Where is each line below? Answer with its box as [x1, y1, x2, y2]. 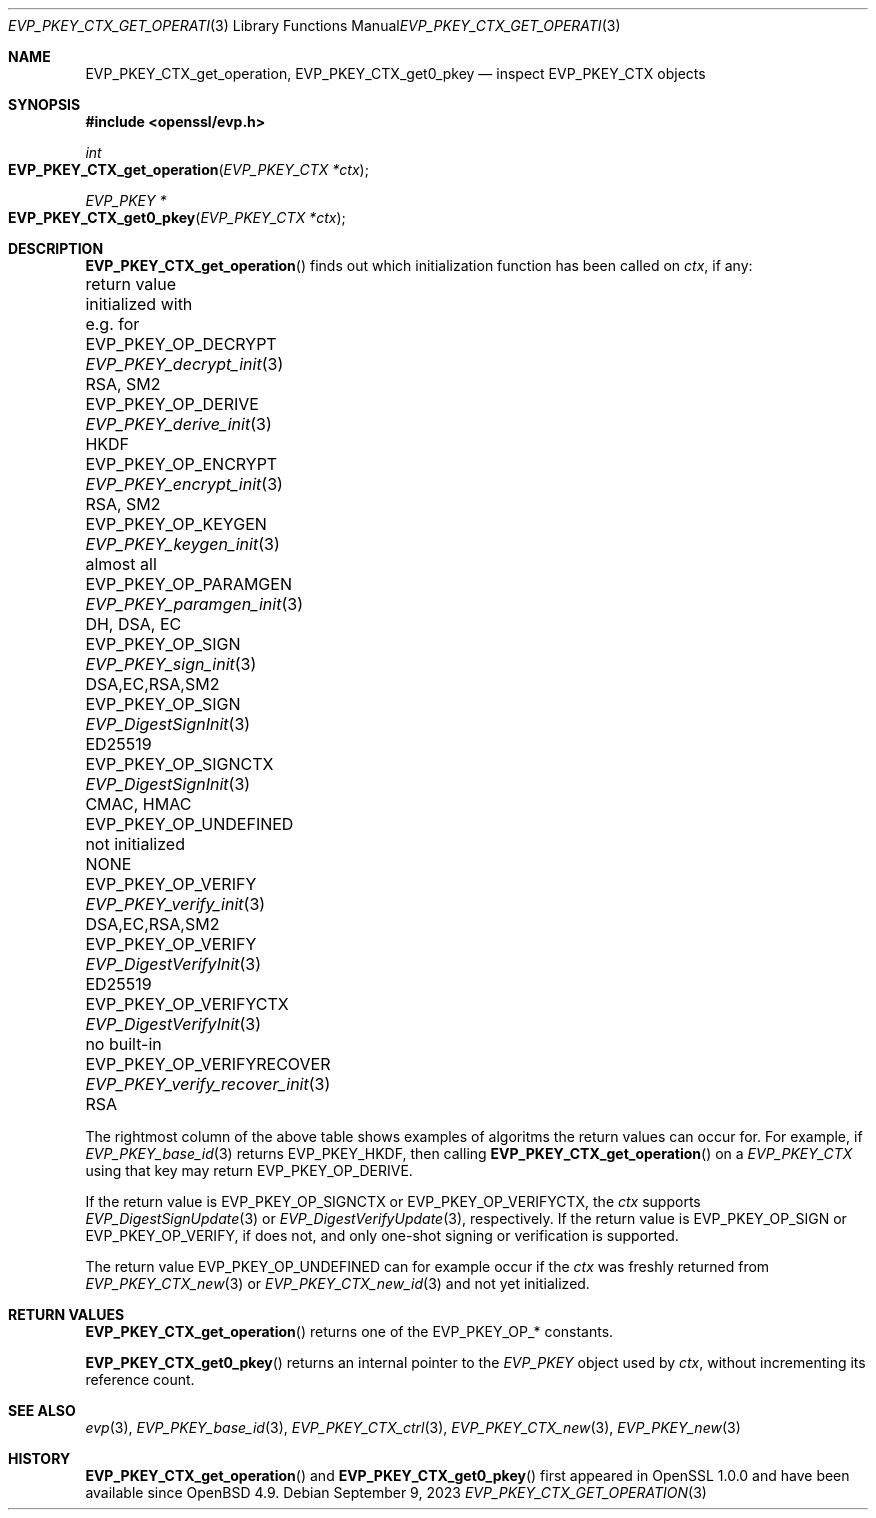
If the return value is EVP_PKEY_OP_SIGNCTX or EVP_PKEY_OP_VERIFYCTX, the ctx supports [85, 1193, 701, 1210]
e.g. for [85, 314, 140, 334]
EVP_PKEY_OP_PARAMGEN [85, 574, 292, 594]
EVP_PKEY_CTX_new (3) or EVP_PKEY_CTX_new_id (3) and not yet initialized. [85, 1275, 590, 1292]
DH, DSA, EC [85, 614, 182, 634]
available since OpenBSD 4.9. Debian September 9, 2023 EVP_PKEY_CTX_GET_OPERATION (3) [85, 1484, 707, 1501]
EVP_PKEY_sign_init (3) [85, 654, 257, 674]
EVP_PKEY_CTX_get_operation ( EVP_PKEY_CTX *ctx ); [8, 161, 369, 178]
